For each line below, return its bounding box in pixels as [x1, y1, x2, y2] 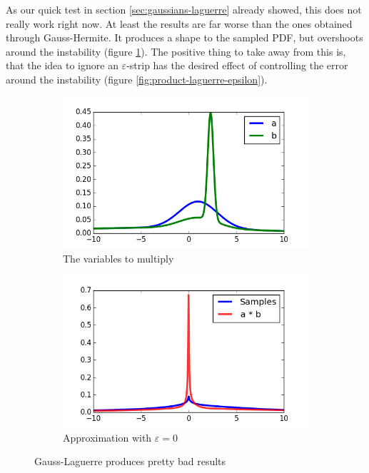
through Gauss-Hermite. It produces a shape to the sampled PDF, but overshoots [6, 30, 363, 45]
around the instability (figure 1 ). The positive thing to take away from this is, [6, 44, 346, 59]
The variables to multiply [63, 250, 174, 265]
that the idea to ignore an [6, 58, 118, 73]
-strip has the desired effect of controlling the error [126, 58, 348, 73]
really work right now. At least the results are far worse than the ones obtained [6, 16, 353, 31]
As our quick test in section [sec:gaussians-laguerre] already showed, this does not [6, 2, 362, 16]
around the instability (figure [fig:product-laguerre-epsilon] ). [6, 71, 268, 86]
